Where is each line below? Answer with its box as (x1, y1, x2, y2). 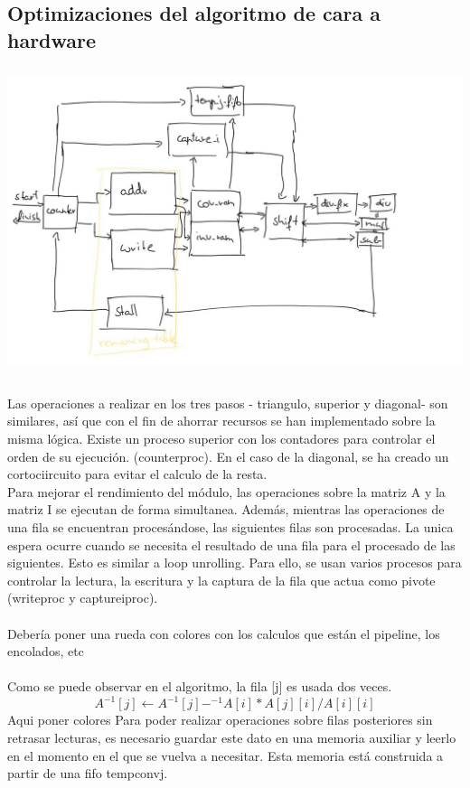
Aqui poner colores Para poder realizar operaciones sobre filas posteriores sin (7, 710, 433, 729)
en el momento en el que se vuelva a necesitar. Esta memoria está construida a (7, 746, 444, 765)
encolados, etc (7, 642, 84, 661)
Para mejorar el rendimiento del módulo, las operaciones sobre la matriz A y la (7, 482, 446, 501)
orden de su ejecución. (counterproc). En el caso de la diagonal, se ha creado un (7, 446, 449, 465)
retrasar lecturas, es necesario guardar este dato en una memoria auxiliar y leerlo (7, 727, 456, 746)
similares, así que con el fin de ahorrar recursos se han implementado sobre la (7, 411, 436, 430)
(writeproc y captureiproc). (7, 588, 158, 607)
